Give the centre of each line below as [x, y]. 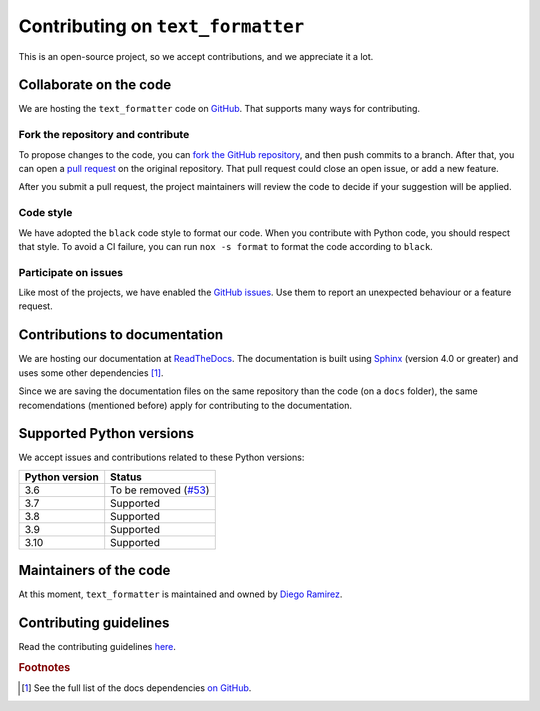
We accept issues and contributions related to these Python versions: [161, 457]
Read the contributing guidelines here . [97, 647]
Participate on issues [71, 272]
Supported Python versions [106, 433]
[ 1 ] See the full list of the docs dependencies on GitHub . [136, 688]
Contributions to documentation [121, 335]
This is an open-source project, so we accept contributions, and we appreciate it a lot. [196, 56]
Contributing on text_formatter [161, 26]
